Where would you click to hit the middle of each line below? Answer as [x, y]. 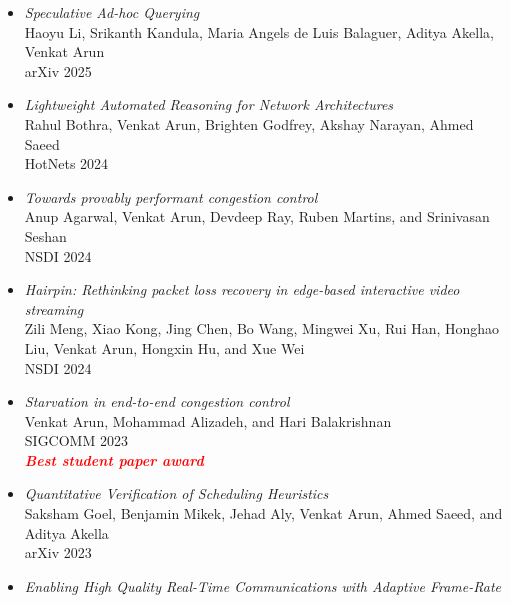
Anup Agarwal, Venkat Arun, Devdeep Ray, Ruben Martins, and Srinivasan [257, 216]
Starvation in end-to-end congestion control [157, 401]
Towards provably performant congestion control [171, 196]
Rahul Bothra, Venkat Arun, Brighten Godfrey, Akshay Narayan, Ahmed [249, 123]
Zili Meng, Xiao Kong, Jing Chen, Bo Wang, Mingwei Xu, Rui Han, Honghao [262, 328]
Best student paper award [114, 459]
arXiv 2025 [58, 70]
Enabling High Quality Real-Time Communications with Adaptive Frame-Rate [263, 585]
